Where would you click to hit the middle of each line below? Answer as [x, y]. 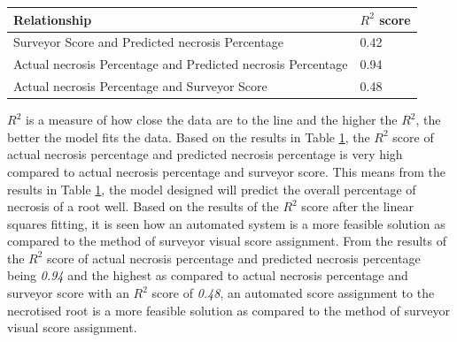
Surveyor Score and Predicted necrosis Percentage [148, 42]
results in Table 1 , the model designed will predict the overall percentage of [212, 189]
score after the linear [357, 206]
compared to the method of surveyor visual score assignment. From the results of [227, 241]
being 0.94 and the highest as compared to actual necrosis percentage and [208, 275]
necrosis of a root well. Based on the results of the [143, 206]
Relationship [53, 19]
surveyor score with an [68, 293]
